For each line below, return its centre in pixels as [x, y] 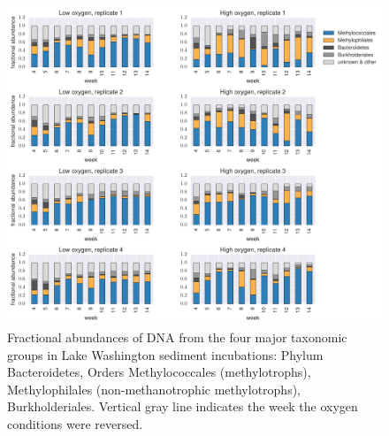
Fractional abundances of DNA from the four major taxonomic [177, 337]
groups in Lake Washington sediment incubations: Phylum [165, 354]
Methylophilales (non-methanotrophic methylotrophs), [154, 389]
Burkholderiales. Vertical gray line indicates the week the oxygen [183, 406]
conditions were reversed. [75, 423]
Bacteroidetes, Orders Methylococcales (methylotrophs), [159, 372]
